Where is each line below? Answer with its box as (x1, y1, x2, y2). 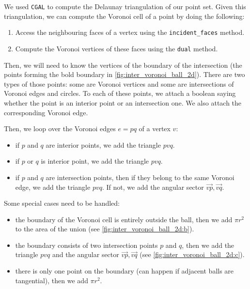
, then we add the (182, 240, 234, 250)
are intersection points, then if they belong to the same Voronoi (46, 172, 234, 182)
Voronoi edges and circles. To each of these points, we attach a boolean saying (4, 88, 236, 98)
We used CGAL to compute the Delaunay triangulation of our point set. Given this (4, 1, 246, 11)
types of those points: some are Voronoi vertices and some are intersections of (4, 78, 234, 89)
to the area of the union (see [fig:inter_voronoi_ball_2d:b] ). (15, 224, 194, 234)
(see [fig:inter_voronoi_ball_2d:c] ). (140, 249, 245, 259)
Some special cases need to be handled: (4, 198, 120, 208)
